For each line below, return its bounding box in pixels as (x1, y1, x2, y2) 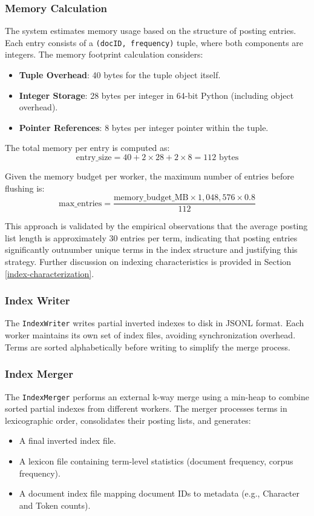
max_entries (59, 199, 102, 208)
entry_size (76, 153, 112, 163)
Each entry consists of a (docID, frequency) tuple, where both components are (5, 36, 304, 49)
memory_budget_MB (113, 193, 189, 203)
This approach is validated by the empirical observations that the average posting (5, 219, 308, 232)
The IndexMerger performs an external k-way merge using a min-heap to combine (5, 390, 309, 403)
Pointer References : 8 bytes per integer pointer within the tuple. (19, 121, 269, 133)
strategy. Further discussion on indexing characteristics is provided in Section (5, 255, 292, 268)
